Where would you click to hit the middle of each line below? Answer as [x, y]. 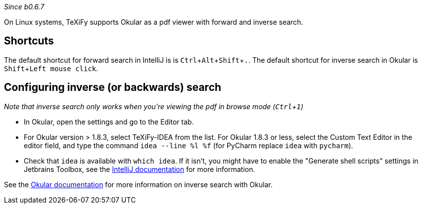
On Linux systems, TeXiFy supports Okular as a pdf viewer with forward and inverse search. [154, 22]
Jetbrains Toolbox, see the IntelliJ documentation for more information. [140, 169]
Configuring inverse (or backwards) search [113, 87]
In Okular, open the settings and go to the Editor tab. [109, 122]
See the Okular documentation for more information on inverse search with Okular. [138, 184]
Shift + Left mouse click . [51, 68]
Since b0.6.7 [24, 7]
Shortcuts [29, 41]
